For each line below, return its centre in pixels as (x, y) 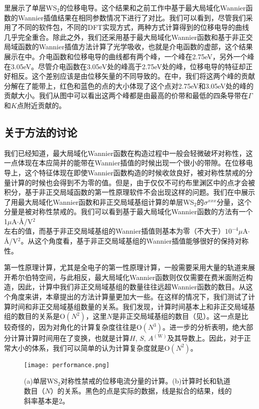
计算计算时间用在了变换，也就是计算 (70, 338)
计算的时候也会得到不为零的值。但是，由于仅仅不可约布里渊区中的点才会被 (133, 182)
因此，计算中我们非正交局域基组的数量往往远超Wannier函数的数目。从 (132, 287)
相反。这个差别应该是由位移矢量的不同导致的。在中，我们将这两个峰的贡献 (133, 76)
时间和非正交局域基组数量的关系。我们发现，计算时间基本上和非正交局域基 (133, 306)
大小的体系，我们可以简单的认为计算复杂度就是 (87, 347)
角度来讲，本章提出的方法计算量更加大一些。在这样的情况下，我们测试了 (129, 297)
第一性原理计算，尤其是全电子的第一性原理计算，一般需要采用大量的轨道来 (126, 267)
